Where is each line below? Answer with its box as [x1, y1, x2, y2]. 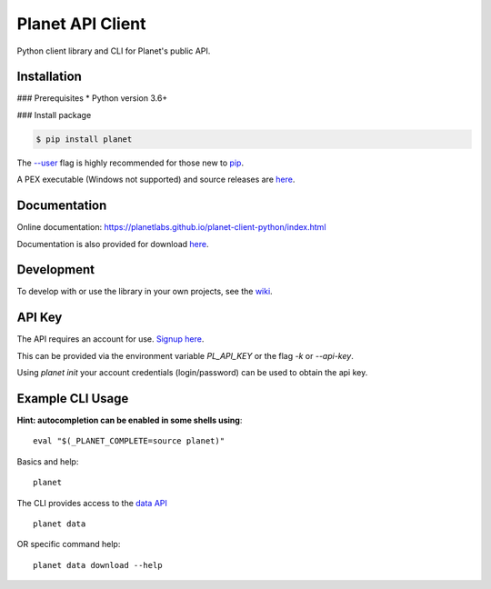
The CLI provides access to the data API [16, 497, 168, 508]
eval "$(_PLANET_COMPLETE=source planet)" [33, 436, 225, 446]
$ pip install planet [35, 134, 133, 145]
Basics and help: [16, 455, 79, 467]
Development [16, 262, 95, 277]
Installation [16, 69, 82, 85]
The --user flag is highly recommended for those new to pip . [16, 157, 245, 168]
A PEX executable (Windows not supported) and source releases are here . [16, 174, 296, 185]
